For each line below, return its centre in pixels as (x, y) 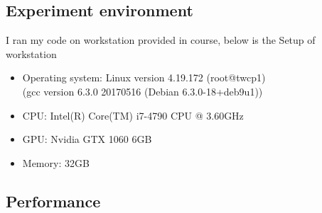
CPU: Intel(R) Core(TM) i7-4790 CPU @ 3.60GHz (133, 115)
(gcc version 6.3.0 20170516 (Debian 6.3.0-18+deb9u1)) (143, 91)
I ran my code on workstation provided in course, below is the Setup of (161, 40)
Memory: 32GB (56, 162)
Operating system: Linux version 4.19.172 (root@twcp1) (144, 77)
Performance (53, 201)
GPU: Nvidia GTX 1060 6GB (87, 139)
